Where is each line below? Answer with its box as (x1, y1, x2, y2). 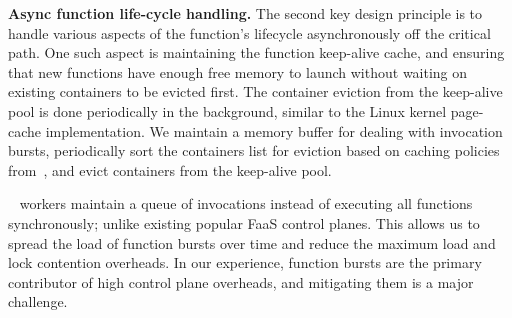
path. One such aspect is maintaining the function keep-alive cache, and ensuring (8, 42, 505, 63)
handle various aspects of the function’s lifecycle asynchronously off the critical (8, 22, 491, 43)
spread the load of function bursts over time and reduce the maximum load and (8, 232, 496, 253)
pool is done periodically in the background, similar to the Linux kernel (8, 100, 447, 121)
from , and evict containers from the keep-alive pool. (8, 159, 332, 180)
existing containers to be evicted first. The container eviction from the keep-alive (8, 81, 503, 102)
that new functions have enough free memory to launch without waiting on (8, 61, 468, 82)
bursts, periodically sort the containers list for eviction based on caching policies (8, 140, 500, 161)
